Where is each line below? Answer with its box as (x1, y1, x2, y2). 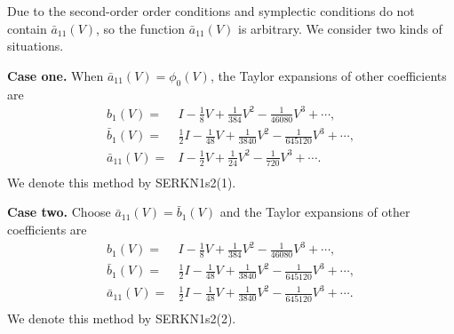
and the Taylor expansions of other (219, 203, 410, 221)
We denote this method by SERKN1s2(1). (7, 172, 236, 191)
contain (7, 19, 47, 37)
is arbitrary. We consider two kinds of (238, 19, 442, 37)
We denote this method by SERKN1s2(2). (7, 308, 236, 327)
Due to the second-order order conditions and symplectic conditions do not (7, 2, 415, 20)
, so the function (96, 19, 186, 37)
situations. (7, 36, 64, 55)
